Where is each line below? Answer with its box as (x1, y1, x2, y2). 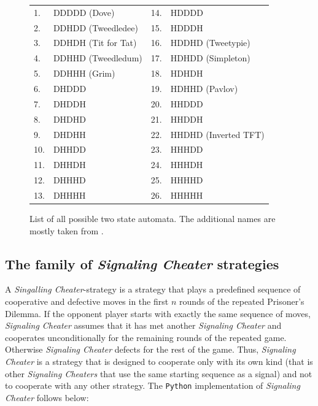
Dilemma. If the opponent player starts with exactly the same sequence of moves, (5, 307, 311, 320)
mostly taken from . (29, 224, 104, 237)
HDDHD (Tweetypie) (170, 36, 250, 49)
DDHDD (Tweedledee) (53, 21, 138, 34)
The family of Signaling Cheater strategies (5, 254, 279, 273)
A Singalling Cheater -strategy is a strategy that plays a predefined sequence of (5, 283, 301, 296)
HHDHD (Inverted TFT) (170, 128, 265, 140)
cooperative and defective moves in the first (5, 294, 169, 307)
